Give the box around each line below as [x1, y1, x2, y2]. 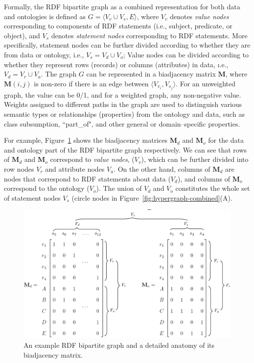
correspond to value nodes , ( [50, 154, 135, 164]
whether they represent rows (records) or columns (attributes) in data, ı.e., [4, 59, 229, 69]
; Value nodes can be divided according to [123, 49, 249, 59]
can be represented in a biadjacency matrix [86, 69, 216, 79]
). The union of [96, 183, 142, 193]
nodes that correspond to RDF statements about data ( [4, 173, 171, 183]
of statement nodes [4, 192, 61, 203]
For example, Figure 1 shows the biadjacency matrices [4, 135, 168, 145]
